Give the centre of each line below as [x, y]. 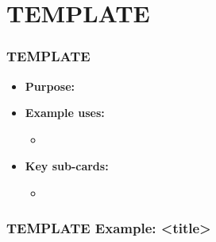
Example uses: [65, 113]
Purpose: [50, 86]
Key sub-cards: [67, 166]
